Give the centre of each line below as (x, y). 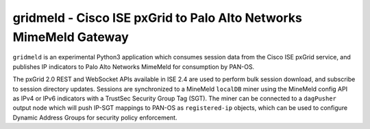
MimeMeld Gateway (71, 37)
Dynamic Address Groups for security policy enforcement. (95, 117)
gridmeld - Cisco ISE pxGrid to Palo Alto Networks (158, 18)
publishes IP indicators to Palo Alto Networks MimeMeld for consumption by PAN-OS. (134, 67)
